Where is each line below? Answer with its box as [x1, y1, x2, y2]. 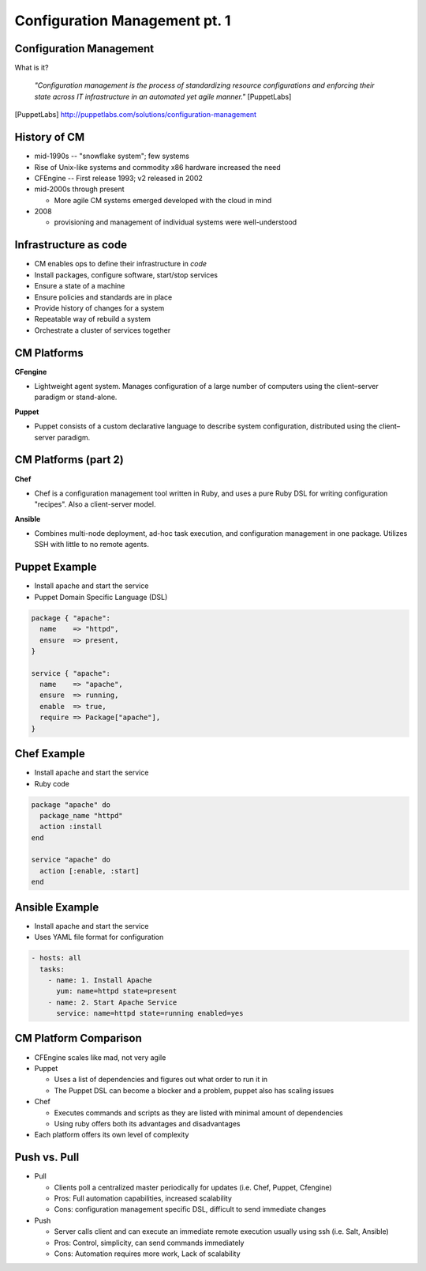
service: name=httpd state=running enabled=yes [56, 1009, 244, 1018]
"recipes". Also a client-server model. [34, 500, 156, 509]
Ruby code [34, 779, 70, 788]
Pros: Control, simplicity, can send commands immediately [54, 1238, 245, 1247]
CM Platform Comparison [14, 1032, 142, 1045]
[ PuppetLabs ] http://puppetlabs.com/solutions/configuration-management [14, 110, 256, 119]
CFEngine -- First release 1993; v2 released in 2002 [34, 173, 203, 183]
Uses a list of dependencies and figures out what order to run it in [54, 1075, 268, 1084]
